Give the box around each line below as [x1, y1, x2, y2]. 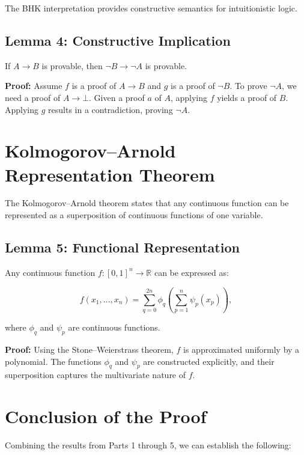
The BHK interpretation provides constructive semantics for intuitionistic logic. [5, 2, 297, 14]
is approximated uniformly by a [183, 343, 300, 355]
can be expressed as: [154, 266, 229, 278]
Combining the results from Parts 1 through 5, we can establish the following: [5, 439, 291, 451]
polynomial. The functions [5, 355, 102, 367]
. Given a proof [89, 91, 145, 103]
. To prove [230, 79, 267, 92]
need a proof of [5, 91, 61, 103]
